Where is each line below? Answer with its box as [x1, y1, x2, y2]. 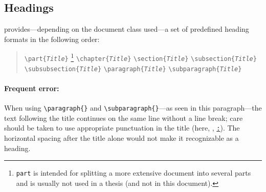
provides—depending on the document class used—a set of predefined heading [4, 24, 249, 34]
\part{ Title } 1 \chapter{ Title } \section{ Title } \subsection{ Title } [24, 51, 257, 63]
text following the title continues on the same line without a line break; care [4, 112, 243, 123]
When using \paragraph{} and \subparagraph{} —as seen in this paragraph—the [4, 102, 262, 113]
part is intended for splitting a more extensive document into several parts [16, 167, 251, 178]
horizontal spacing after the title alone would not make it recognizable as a [4, 133, 239, 143]
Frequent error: [4, 82, 59, 93]
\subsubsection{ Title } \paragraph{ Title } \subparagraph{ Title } [24, 65, 242, 73]
